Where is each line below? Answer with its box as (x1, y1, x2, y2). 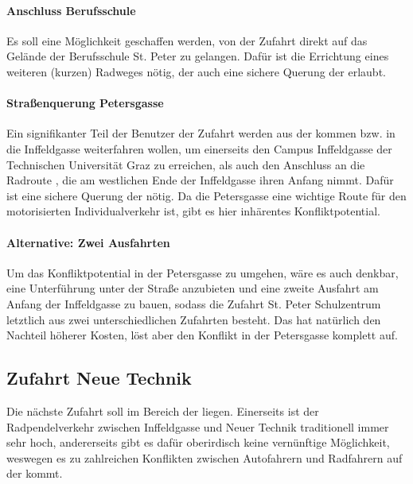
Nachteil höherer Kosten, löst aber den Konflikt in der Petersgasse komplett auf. (6, 327, 398, 343)
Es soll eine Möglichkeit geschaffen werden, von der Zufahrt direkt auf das (6, 32, 368, 48)
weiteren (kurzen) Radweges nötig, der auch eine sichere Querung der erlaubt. (6, 63, 386, 79)
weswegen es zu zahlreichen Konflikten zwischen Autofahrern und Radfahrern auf (6, 449, 403, 466)
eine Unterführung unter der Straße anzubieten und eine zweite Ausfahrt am (6, 280, 379, 296)
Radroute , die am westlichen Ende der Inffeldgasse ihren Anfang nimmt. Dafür (6, 172, 394, 188)
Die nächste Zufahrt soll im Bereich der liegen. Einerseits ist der (6, 402, 319, 419)
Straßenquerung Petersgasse (6, 95, 164, 111)
